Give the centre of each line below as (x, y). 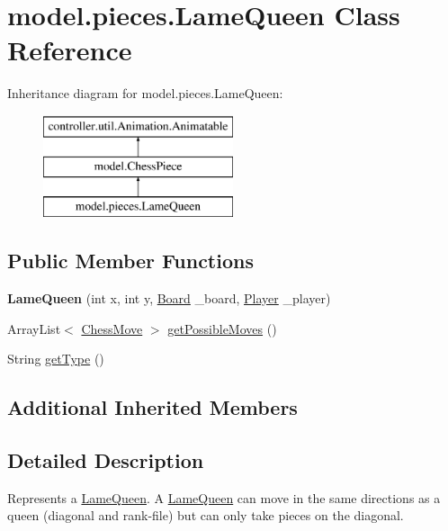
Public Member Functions (130, 261)
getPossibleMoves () (222, 328)
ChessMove (112, 328)
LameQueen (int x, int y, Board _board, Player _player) (169, 298)
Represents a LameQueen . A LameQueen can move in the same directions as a (224, 497)
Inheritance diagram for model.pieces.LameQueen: (145, 93)
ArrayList (34, 328)
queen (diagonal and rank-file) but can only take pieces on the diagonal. (206, 515)
